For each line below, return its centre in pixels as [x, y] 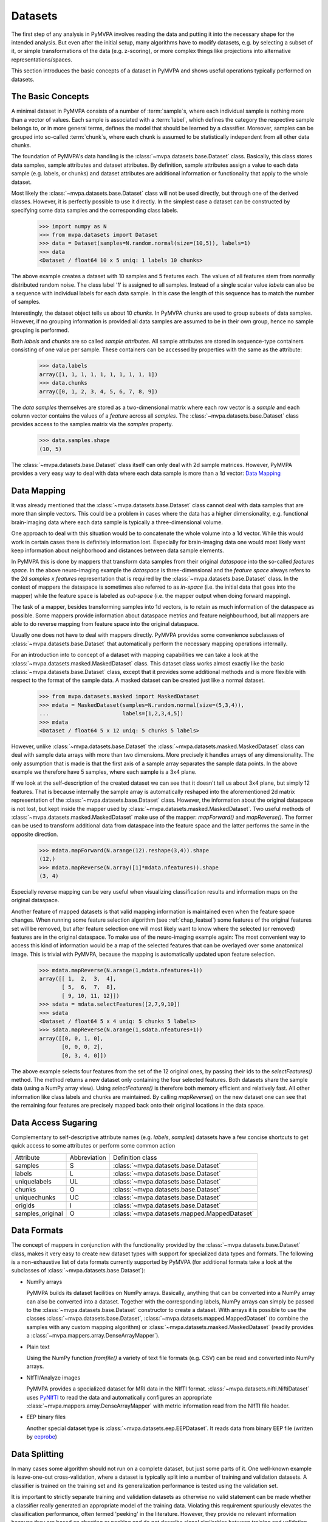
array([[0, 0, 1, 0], [71, 1038]
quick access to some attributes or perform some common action [93, 1146]
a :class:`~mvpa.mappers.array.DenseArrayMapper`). [93, 1336]
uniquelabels [33, 1181]
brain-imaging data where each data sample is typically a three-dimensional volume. [117, 522]
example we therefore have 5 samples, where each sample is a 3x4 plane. [104, 772]
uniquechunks [35, 1198]
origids [25, 1205]
